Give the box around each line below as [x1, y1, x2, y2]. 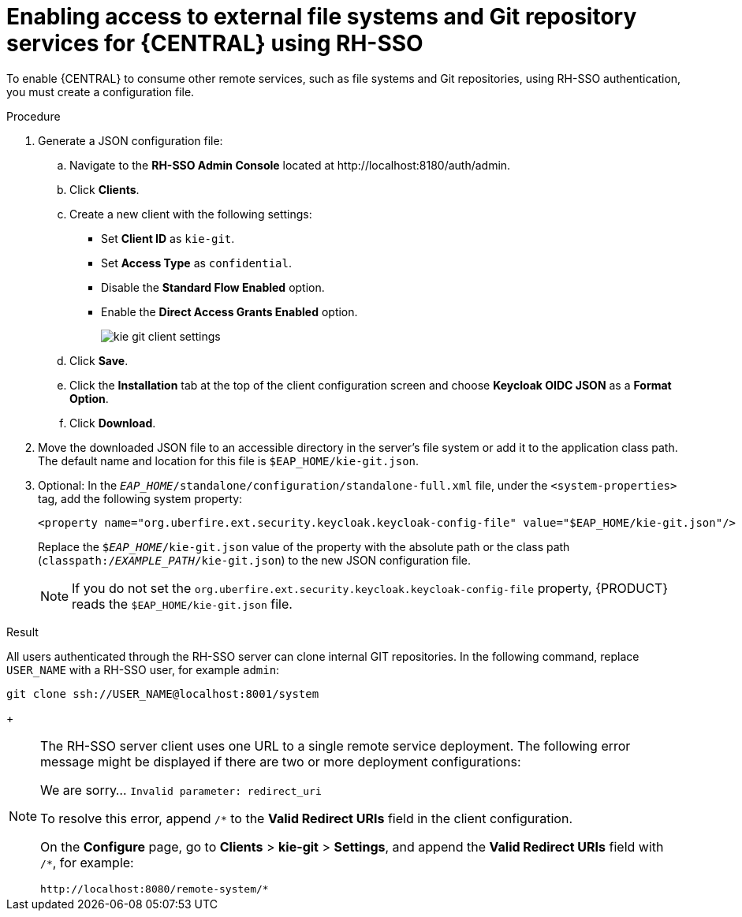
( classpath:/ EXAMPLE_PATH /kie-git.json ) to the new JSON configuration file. [38, 553, 472, 567]
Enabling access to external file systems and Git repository [6, 3, 637, 30]
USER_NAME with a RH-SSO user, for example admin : [6, 662, 280, 677]
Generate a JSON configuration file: [38, 133, 223, 147]
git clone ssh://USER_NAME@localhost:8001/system [6, 687, 319, 700]
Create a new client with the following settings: [69, 207, 312, 221]
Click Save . [69, 353, 129, 367]
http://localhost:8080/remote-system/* [40, 882, 269, 895]
